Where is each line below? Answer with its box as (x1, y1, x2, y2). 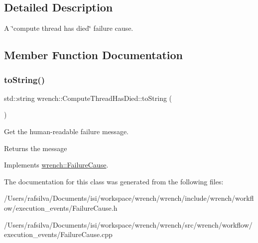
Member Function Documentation (4, 47, 183, 63)
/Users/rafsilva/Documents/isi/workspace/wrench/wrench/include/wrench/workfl (4, 193, 254, 203)
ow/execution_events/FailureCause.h (4, 202, 118, 213)
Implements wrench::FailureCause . (4, 160, 109, 170)
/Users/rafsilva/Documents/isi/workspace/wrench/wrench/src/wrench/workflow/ (4, 219, 253, 230)
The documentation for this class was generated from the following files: (4, 176, 224, 186)
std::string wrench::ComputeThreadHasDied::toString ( (4, 92, 172, 103)
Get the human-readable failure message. (4, 126, 129, 136)
